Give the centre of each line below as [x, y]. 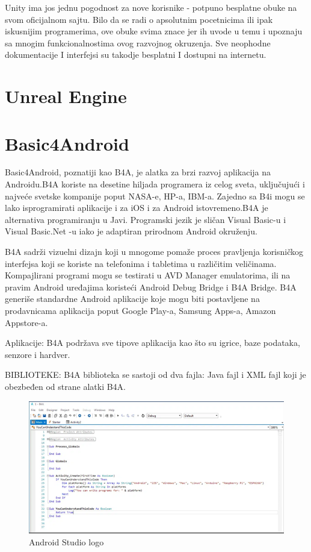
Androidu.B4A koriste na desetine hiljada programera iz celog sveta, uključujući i [155, 184]
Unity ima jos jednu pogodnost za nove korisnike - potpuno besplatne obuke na [151, 7]
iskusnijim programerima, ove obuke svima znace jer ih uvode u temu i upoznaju [154, 31]
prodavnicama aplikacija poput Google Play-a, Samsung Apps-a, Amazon [140, 310]
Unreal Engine [66, 96]
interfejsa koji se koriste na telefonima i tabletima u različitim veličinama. [141, 263]
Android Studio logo [66, 541]
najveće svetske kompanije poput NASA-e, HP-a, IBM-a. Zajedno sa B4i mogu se [155, 196]
